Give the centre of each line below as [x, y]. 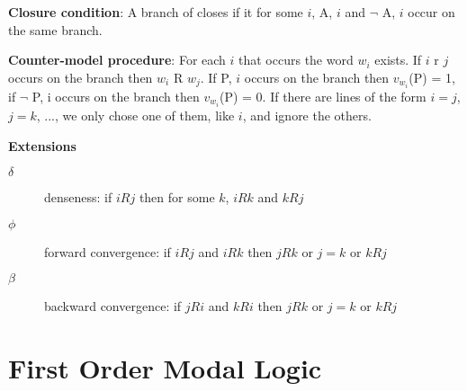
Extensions [42, 145]
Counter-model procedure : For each [117, 60]
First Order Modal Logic [165, 368]
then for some [177, 197]
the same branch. [55, 29]
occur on [431, 12]
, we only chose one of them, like [145, 115]
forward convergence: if [108, 251]
